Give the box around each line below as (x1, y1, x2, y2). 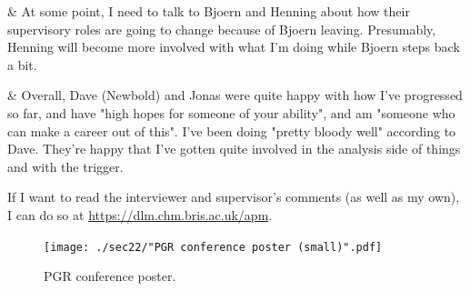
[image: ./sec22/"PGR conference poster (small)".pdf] (44, 240, 383, 254)
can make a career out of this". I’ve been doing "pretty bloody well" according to (7, 121, 456, 140)
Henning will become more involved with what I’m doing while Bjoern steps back (7, 37, 460, 56)
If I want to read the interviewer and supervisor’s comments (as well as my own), (7, 187, 460, 206)
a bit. (7, 55, 37, 74)
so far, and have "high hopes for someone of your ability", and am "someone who (7, 103, 455, 122)
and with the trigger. (7, 156, 124, 176)
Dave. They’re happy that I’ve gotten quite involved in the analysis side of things (7, 139, 461, 158)
